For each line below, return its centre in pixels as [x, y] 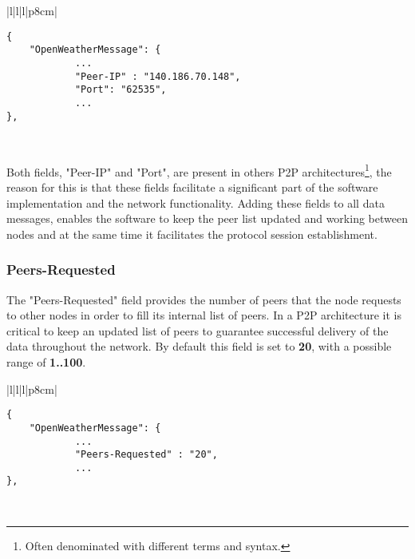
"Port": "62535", [121, 90]
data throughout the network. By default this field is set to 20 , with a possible [199, 346]
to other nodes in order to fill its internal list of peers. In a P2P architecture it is [204, 315]
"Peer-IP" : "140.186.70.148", [158, 76]
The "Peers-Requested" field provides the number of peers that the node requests [204, 299]
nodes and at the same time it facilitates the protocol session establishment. [192, 234]
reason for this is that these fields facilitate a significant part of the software [192, 187]
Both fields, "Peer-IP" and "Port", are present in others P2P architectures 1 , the [199, 170]
